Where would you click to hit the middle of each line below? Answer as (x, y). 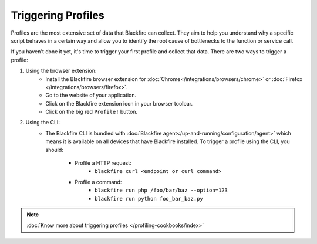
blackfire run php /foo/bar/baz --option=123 (161, 190)
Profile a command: (98, 182)
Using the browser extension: (61, 71)
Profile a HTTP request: (103, 163)
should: (55, 150)
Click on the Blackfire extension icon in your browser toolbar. (119, 103)
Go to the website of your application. (91, 95)
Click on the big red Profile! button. (92, 112)
